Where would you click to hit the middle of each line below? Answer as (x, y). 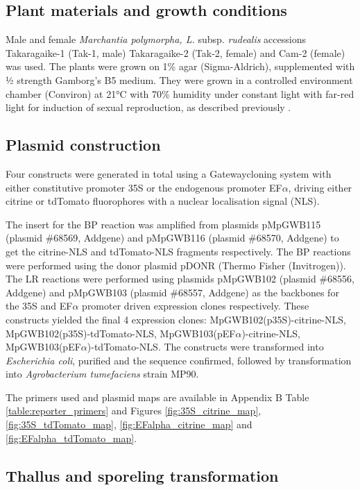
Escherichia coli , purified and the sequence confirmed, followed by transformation (179, 360)
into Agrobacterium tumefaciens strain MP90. (102, 374)
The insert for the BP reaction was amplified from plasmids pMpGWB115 (163, 224)
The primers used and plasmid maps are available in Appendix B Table (157, 397)
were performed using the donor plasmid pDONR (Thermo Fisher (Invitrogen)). (176, 265)
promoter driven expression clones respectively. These (196, 306)
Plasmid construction (83, 145)
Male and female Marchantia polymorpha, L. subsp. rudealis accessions (156, 39)
